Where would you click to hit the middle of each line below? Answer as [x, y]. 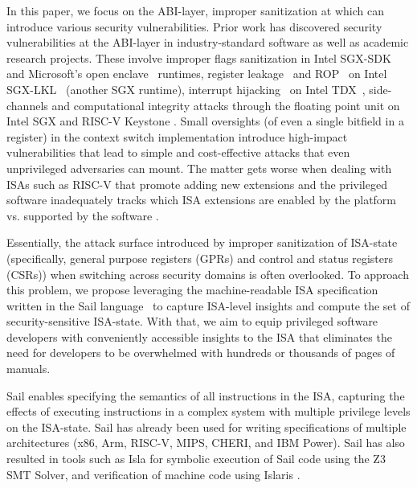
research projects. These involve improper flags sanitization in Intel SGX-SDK [199, 57]
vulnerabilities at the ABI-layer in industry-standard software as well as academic [208, 42]
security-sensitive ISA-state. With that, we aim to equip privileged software [192, 321]
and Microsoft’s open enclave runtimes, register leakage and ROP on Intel [197, 74]
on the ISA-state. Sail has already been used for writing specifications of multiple [206, 426]
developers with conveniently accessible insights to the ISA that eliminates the [199, 336]
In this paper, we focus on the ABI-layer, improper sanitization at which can [195, 10]
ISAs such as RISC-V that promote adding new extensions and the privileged [197, 184]
